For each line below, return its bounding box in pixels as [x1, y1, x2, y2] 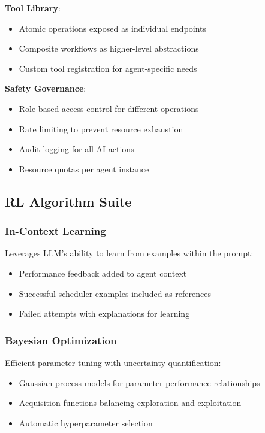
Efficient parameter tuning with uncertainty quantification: [5, 356, 221, 368]
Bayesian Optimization [5, 332, 117, 347]
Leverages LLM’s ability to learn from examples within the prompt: [5, 247, 254, 259]
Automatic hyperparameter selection [19, 416, 153, 429]
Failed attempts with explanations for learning [19, 307, 190, 320]
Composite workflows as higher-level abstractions [19, 42, 199, 54]
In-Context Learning [5, 223, 106, 238]
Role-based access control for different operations [19, 102, 199, 114]
